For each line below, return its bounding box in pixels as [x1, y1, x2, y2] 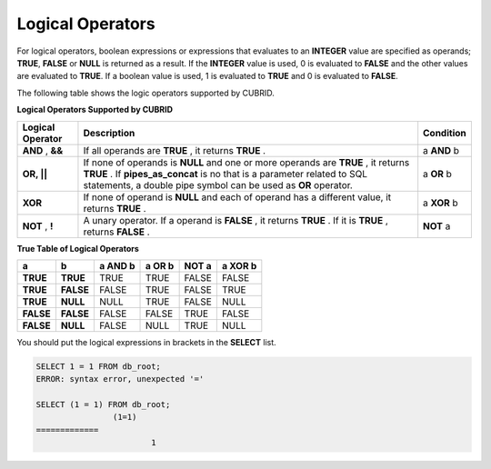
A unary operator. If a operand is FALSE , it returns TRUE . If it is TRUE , [83, 214, 388, 226]
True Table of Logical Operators [16, 243, 140, 254]
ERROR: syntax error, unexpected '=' [35, 374, 205, 384]
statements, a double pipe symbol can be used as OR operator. [83, 178, 354, 191]
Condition [423, 126, 467, 139]
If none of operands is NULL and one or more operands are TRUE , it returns [83, 155, 410, 168]
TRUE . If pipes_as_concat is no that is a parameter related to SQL [83, 167, 368, 180]
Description [83, 126, 135, 139]
